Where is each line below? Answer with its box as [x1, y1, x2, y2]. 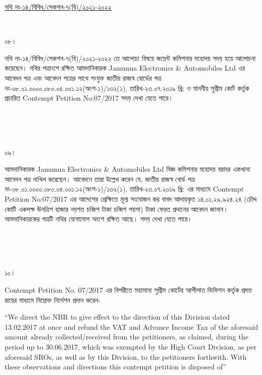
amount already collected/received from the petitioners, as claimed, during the [5, 331, 249, 342]
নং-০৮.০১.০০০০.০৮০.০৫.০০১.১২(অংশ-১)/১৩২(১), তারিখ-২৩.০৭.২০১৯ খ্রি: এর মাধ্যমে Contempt [5, 183, 244, 194]
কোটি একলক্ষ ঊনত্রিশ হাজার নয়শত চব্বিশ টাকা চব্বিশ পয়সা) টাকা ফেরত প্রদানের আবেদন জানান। [5, 203, 229, 214]
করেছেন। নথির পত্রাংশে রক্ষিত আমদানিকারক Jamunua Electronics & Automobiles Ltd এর [5, 63, 245, 73]
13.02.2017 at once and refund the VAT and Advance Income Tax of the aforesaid [5, 321, 258, 332]
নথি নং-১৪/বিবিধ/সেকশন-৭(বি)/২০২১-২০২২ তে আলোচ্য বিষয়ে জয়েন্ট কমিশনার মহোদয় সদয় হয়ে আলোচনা [5, 52, 256, 63]
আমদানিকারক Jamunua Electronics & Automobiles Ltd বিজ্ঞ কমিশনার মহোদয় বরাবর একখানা [5, 164, 250, 174]
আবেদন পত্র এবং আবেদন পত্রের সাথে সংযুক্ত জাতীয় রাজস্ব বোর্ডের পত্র [5, 72, 162, 83]
